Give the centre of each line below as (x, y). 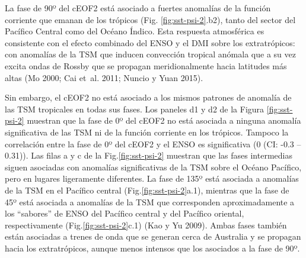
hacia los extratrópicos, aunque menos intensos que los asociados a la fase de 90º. (152, 248)
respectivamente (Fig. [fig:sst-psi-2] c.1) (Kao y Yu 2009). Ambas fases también (146, 225)
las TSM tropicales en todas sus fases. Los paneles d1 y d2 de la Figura (135, 109)
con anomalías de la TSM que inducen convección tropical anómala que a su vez (150, 54)
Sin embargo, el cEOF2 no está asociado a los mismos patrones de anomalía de (148, 97)
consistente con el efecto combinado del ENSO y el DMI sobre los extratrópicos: (150, 42)
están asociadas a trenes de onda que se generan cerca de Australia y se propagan (153, 236)
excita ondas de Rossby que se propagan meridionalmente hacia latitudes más (146, 65)
